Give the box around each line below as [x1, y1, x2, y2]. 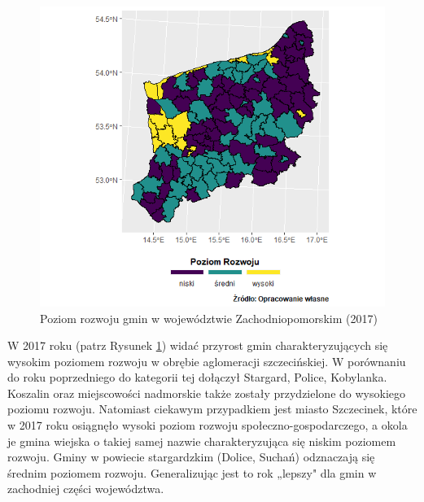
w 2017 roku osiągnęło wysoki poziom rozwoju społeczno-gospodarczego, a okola [7, 417, 408, 434]
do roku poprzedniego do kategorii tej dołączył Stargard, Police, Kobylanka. [7, 369, 387, 386]
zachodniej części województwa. [7, 480, 164, 497]
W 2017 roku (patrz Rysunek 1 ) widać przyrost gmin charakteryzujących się [7, 337, 388, 354]
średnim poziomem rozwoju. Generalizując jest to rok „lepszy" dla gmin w [7, 464, 377, 481]
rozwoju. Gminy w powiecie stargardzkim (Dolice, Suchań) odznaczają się [7, 448, 375, 465]
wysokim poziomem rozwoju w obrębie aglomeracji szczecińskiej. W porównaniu [7, 352, 406, 369]
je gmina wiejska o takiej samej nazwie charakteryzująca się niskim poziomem [7, 432, 396, 449]
